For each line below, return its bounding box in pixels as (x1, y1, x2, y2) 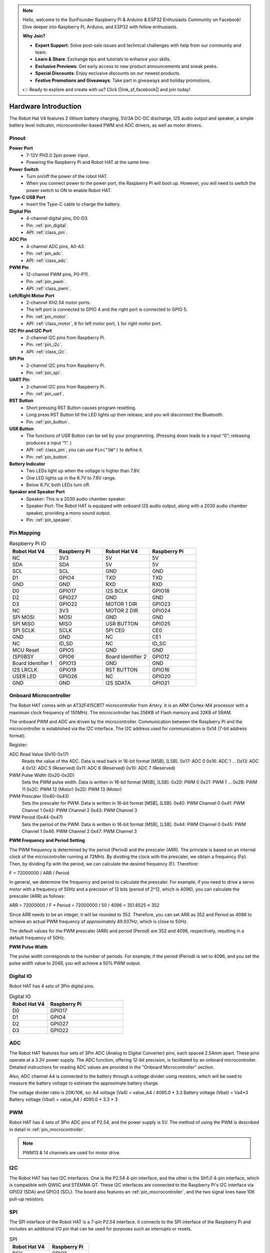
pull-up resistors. (9, 1196, 44, 1202)
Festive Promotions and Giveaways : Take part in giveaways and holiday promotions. (35, 77, 211, 83)
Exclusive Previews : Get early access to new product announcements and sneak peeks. (35, 63, 218, 69)
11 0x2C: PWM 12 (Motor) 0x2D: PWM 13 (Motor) (21, 786, 122, 792)
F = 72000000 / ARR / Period (9, 870, 69, 876)
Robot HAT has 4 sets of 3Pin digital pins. (9, 983, 95, 989)
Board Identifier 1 (12, 660, 52, 667)
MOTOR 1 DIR (105, 600, 137, 607)
